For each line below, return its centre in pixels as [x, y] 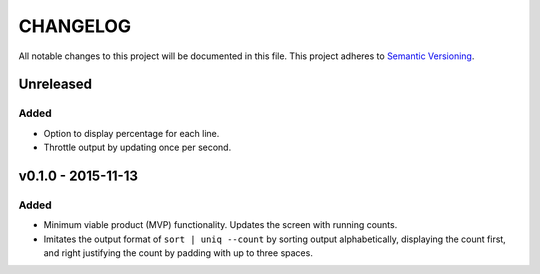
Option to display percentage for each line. [131, 133]
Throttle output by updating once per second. [137, 147]
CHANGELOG [75, 26]
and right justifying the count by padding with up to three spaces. [178, 253]
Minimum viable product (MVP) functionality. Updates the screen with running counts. [220, 225]
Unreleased [55, 84]
